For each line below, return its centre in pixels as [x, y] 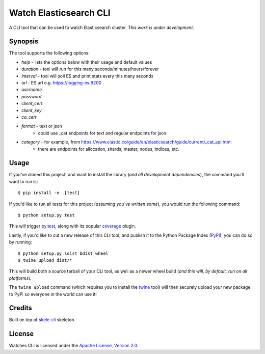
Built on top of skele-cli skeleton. [42, 320]
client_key [31, 110]
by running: [21, 242]
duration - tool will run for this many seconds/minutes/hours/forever [90, 69]
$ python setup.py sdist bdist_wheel [63, 253]
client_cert [32, 104]
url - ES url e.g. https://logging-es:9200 [61, 83]
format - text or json [42, 126]
